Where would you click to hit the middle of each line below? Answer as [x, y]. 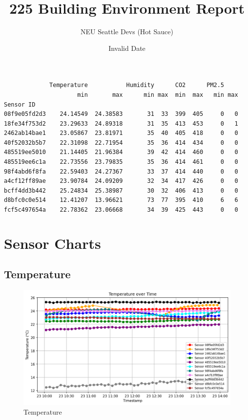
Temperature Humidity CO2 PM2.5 [137, 85]
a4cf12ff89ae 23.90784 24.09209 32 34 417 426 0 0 [121, 181]
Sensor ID [20, 104]
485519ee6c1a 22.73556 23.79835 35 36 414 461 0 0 [121, 162]
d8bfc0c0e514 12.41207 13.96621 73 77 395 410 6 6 [121, 200]
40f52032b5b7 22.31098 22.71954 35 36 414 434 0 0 [121, 143]
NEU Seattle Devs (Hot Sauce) [127, 32]
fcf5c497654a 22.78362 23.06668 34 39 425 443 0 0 [121, 210]
